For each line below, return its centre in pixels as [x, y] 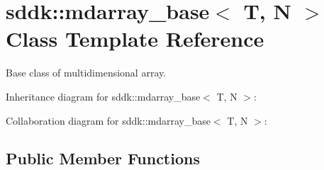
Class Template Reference [135, 39]
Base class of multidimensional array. [86, 73]
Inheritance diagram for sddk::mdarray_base [103, 96]
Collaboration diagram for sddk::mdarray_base [108, 120]
